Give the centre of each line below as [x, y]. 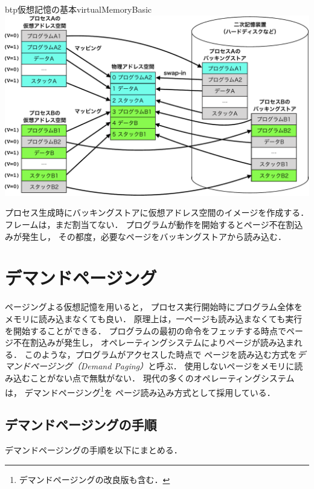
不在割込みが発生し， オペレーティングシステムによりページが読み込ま [153, 342]
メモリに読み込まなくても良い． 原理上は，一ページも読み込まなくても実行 [154, 318]
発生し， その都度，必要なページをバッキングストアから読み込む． [154, 236]
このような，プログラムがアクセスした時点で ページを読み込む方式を [161, 354]
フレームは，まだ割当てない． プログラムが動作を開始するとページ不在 [146, 225]
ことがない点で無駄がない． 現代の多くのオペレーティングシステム [162, 377]
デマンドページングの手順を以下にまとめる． [94, 449]
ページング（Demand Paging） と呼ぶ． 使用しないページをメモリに [162, 366]
